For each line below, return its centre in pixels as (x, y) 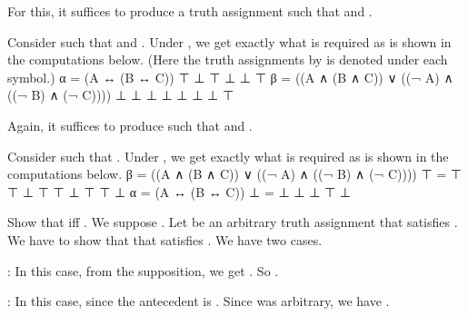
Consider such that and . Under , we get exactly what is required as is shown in (229, 41)
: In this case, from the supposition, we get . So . (143, 270)
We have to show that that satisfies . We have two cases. (165, 239)
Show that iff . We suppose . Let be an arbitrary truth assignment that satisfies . (233, 222)
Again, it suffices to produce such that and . (130, 125)
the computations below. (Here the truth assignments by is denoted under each (228, 59)
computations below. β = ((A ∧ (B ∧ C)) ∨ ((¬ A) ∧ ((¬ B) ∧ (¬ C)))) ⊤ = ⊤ (235, 174)
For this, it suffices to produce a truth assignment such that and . (190, 11)
